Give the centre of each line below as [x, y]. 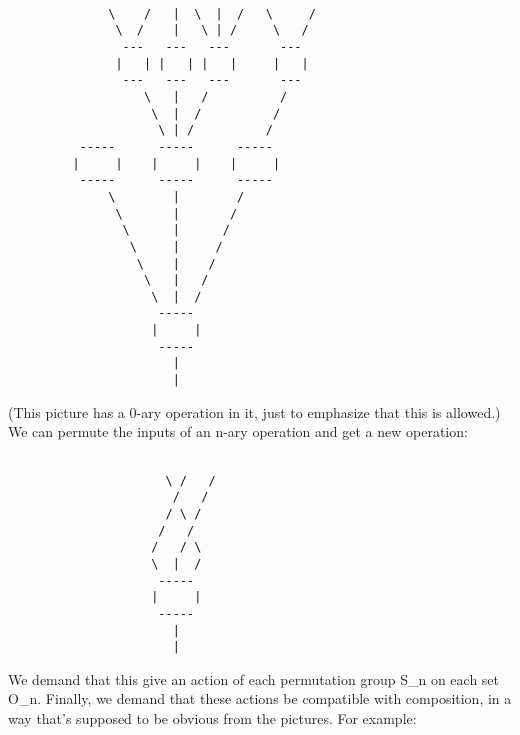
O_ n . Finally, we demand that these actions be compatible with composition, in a [260, 698]
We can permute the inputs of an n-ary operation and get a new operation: [238, 431]
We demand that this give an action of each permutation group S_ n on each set [254, 678]
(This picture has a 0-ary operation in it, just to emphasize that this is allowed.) [254, 411]
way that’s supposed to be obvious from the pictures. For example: [212, 718]
